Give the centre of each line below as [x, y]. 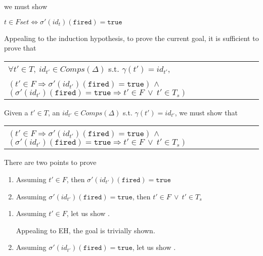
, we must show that [206, 112]
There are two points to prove [50, 162]
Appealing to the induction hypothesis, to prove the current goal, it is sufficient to [131, 38]
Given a [16, 112]
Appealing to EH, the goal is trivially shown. [85, 230]
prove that [20, 48]
